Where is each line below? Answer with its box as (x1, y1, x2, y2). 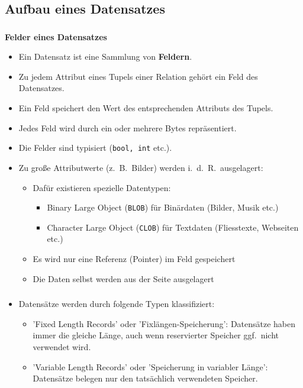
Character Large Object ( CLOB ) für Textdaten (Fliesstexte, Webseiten (47, 221, 299, 233)
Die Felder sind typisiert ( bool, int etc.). (18, 141, 172, 154)
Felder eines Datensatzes (5, 30, 107, 43)
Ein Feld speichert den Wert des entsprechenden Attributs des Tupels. (18, 102, 273, 114)
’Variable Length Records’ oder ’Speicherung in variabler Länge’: (33, 360, 268, 373)
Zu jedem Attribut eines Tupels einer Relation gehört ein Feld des (18, 70, 258, 82)
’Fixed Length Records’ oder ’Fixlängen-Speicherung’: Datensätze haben (33, 317, 296, 329)
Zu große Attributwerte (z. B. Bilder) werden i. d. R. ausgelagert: (18, 161, 263, 173)
